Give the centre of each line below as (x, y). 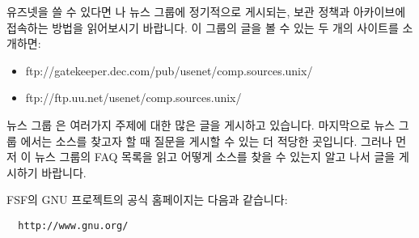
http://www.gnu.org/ (73, 225)
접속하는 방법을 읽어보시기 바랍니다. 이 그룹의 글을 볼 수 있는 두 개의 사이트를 (203, 27)
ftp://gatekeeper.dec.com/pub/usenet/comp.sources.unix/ (169, 70)
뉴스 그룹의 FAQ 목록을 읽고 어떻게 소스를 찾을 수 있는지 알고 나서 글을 (215, 157)
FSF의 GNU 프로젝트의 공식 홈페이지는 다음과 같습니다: (147, 200)
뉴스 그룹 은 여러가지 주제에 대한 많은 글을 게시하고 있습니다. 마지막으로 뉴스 (201, 124)
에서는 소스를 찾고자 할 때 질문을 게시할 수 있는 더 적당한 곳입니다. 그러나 (206, 140)
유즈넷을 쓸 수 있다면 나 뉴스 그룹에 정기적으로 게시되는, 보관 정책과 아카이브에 (206, 11)
